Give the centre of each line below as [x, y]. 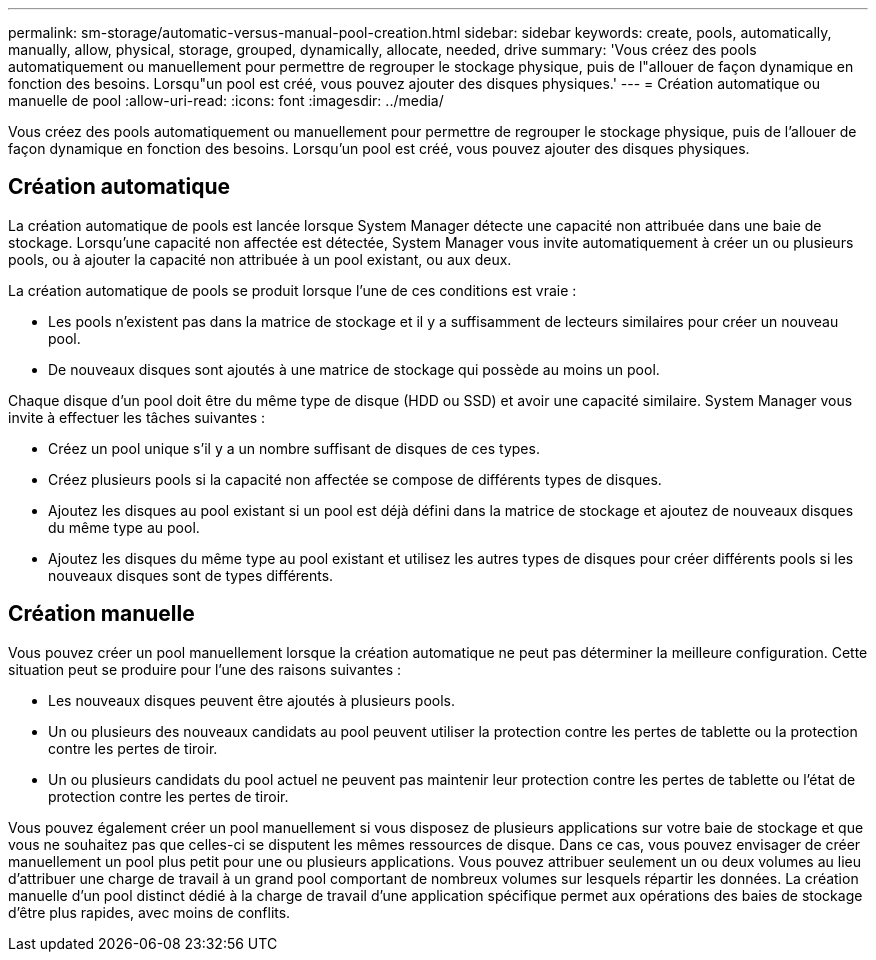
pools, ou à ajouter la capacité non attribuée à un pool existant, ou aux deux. [260, 259]
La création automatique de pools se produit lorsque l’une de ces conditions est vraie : [292, 290]
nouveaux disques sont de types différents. [191, 575]
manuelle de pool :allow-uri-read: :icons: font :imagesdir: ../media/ [226, 100]
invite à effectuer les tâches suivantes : [137, 417]
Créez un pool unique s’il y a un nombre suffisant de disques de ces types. [294, 448]
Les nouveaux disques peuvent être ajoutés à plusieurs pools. [251, 700]
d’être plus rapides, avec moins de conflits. [149, 912]
